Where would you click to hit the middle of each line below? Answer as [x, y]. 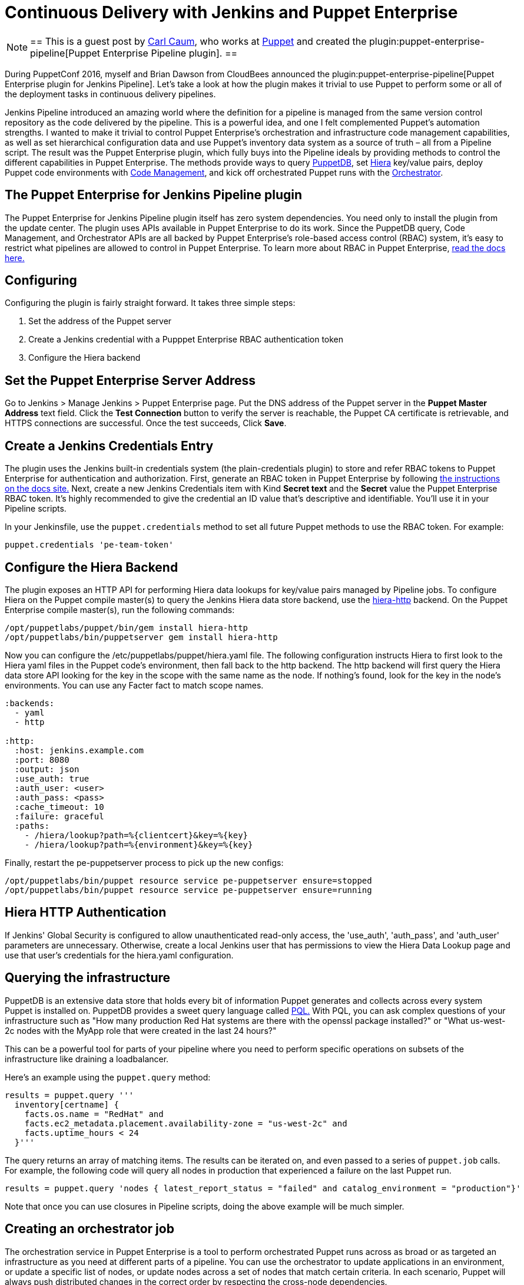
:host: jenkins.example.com [79, 750]
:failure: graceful [59, 816]
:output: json [47, 769]
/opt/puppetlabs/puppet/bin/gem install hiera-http [127, 627]
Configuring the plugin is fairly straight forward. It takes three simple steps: [150, 303]
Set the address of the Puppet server [100, 321]
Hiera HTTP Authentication [86, 912]
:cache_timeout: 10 [59, 807]
